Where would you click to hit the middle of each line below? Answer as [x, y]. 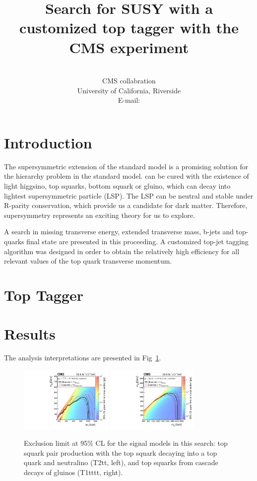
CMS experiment [129, 47]
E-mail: [129, 100]
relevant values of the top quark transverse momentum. [88, 261]
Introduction [48, 142]
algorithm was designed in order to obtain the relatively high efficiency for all [122, 251]
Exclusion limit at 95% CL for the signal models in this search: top [126, 443]
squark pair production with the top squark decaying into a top [121, 452]
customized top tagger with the [129, 28]
